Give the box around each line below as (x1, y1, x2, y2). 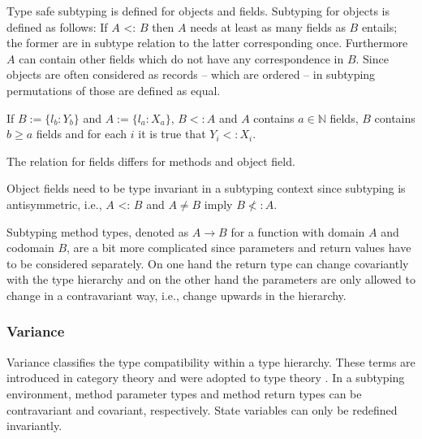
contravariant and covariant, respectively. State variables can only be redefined (6, 401, 398, 418)
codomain (6, 239, 54, 256)
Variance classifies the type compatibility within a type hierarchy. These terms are (6, 353, 416, 370)
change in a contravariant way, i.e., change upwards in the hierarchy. (6, 286, 347, 303)
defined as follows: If (6, 18, 108, 35)
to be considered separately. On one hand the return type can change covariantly (6, 254, 409, 272)
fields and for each (36, 125, 127, 142)
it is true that (138, 125, 206, 142)
